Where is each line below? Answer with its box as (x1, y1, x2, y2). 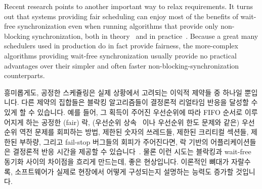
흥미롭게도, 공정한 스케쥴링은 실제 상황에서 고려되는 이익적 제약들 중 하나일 (4, 87, 242, 97)
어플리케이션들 (210, 136, 256, 147)
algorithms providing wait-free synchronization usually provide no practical (4, 50, 237, 60)
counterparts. (4, 70, 45, 81)
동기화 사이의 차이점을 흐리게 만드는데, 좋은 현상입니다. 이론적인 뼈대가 (4, 156, 229, 166)
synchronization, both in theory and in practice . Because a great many (32, 30, 258, 41)
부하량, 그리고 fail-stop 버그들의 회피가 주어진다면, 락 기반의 (19, 136, 208, 147)
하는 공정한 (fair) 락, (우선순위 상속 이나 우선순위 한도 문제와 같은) (26, 116, 240, 127)
